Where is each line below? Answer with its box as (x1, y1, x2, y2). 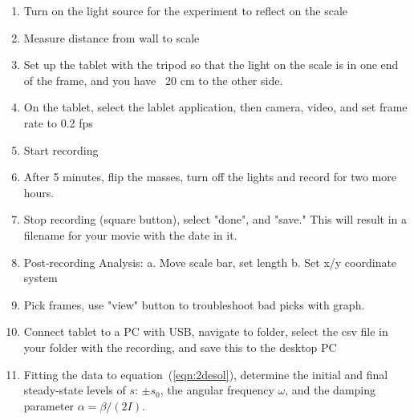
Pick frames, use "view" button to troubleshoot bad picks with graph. (23, 296, 365, 313)
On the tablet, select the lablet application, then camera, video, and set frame (23, 99, 408, 115)
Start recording (23, 141, 99, 158)
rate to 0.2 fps (23, 114, 93, 131)
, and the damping (285, 382, 376, 398)
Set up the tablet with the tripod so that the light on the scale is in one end (23, 56, 399, 73)
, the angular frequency (160, 382, 274, 398)
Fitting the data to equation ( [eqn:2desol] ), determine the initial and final (23, 365, 388, 382)
